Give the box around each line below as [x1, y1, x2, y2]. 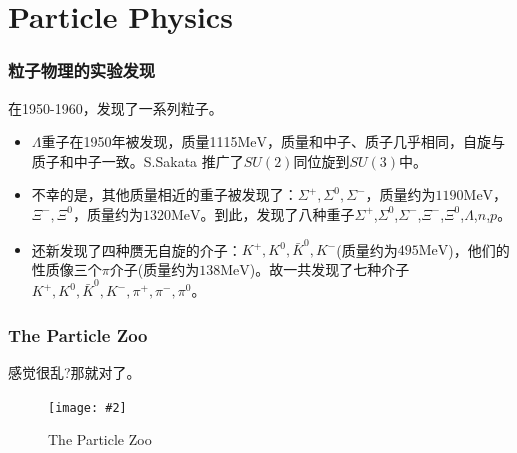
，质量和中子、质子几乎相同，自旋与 [267, 131, 506, 152]
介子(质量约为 [109, 258, 200, 279]
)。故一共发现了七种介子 [249, 258, 410, 279]
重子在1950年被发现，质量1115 [41, 131, 238, 152]
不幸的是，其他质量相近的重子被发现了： [31, 184, 298, 205]
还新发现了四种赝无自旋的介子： [31, 239, 242, 260]
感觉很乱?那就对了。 [8, 362, 141, 382]
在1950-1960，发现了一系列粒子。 [8, 97, 223, 118]
